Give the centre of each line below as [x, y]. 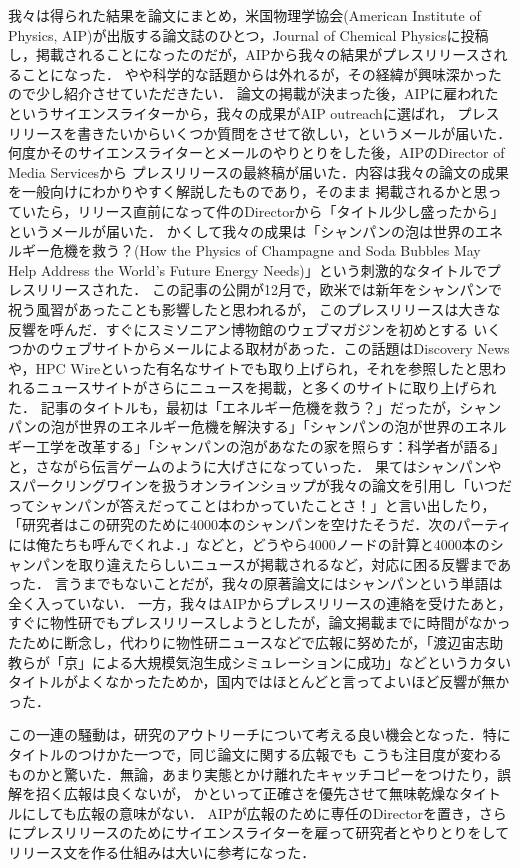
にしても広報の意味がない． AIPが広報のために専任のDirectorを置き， [250, 812]
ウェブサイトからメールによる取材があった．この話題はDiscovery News [279, 348]
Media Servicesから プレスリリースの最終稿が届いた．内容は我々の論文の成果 [259, 171]
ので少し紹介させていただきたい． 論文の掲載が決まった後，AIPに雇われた [253, 93]
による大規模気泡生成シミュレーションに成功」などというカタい [301, 661]
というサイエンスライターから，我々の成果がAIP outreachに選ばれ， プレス [254, 112]
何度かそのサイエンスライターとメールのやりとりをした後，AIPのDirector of [256, 152]
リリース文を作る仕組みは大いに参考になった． [162, 851]
